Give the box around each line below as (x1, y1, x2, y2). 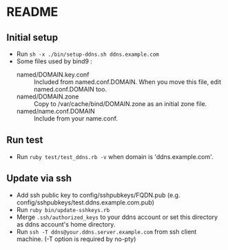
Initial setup (6, 32, 59, 43)
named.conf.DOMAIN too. (33, 85, 107, 93)
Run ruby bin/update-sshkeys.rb (16, 205, 110, 213)
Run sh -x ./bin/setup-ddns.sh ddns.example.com (16, 50, 159, 58)
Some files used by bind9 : (16, 57, 92, 65)
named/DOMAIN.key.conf (16, 70, 90, 79)
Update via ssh (6, 173, 72, 185)
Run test (6, 134, 43, 146)
